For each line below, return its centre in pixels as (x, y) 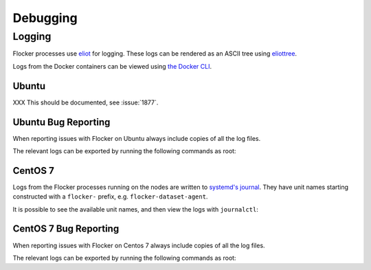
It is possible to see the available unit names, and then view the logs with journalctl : (136, 209)
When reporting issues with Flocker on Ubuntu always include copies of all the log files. (137, 138)
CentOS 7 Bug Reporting (66, 229)
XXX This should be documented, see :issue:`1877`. (86, 102)
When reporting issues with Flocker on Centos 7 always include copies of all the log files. (139, 245)
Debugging (45, 18)
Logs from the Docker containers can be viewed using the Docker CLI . (112, 66)
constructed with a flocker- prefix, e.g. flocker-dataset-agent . (110, 196)
